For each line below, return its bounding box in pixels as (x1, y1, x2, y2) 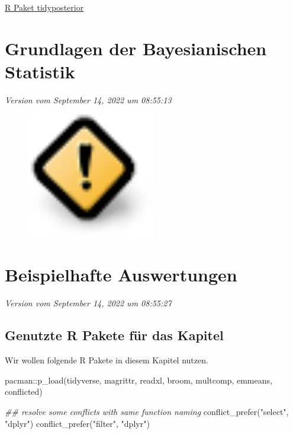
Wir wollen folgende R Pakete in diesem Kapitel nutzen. (5, 354, 208, 366)
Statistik (5, 59, 75, 83)
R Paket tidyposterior (5, 1, 84, 13)
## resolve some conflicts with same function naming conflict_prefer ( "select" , (5, 405, 289, 417)
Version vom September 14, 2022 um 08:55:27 (5, 297, 172, 309)
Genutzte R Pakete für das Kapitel (5, 326, 224, 344)
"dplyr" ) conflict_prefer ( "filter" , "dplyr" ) (5, 417, 150, 429)
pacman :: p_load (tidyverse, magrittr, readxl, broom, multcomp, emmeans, (5, 373, 272, 386)
